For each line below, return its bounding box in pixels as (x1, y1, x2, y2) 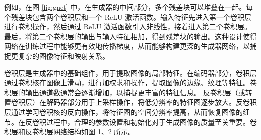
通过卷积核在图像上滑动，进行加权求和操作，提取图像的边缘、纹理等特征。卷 (4, 77, 257, 88)
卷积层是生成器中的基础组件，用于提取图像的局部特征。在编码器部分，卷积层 (4, 67, 257, 78)
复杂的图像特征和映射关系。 (18, 50, 109, 61)
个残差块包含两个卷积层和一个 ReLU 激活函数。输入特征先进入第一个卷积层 (4, 11, 252, 22)
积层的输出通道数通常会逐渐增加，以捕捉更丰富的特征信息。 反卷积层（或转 (4, 87, 252, 97)
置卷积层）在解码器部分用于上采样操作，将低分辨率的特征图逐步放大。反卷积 (4, 97, 257, 107)
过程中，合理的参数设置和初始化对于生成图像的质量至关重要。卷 (46, 116, 257, 127)
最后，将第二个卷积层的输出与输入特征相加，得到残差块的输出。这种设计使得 (4, 31, 257, 41)
